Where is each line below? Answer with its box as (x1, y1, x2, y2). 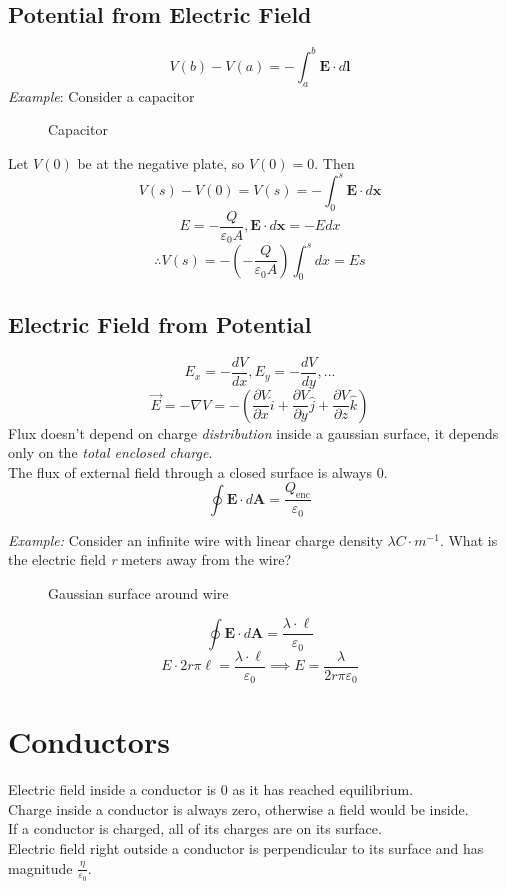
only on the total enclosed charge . (8, 442, 213, 463)
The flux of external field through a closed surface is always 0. (8, 461, 388, 482)
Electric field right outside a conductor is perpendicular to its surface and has (8, 837, 484, 858)
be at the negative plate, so (77, 152, 245, 173)
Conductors (8, 721, 170, 762)
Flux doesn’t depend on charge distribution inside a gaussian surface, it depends (8, 422, 499, 443)
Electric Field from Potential (8, 308, 312, 339)
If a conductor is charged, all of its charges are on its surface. (8, 818, 382, 839)
